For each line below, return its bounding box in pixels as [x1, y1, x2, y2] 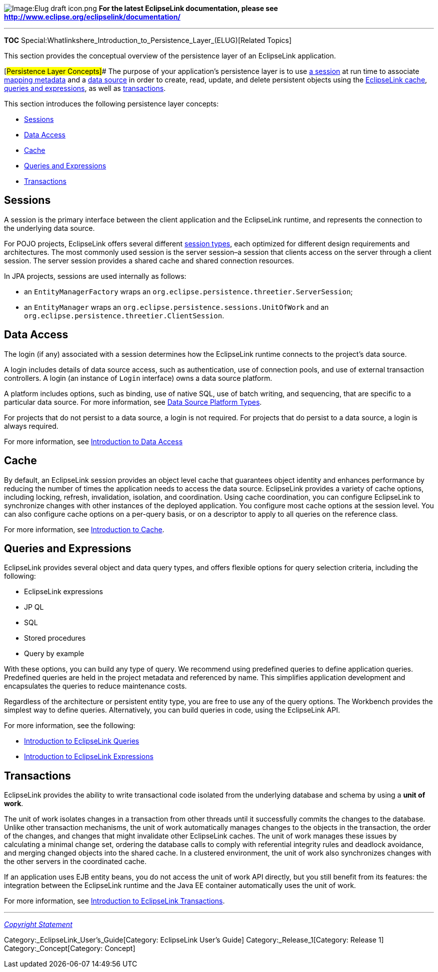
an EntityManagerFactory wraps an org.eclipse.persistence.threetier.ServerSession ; [24, 287, 353, 296]
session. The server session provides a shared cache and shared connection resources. [4, 256, 294, 265]
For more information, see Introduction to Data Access [4, 437, 183, 446]
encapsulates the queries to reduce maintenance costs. [4, 682, 187, 691]
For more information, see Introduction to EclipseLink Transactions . [4, 897, 225, 906]
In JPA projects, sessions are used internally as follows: [4, 271, 186, 280]
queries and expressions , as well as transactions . [4, 84, 166, 92]
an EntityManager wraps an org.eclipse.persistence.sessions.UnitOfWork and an [24, 302, 329, 311]
